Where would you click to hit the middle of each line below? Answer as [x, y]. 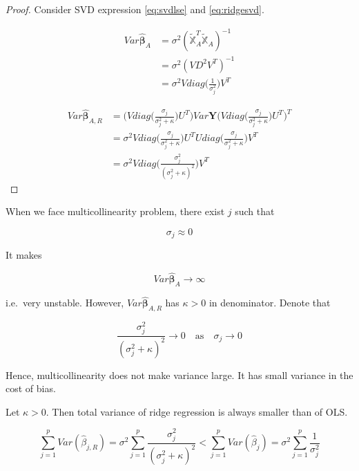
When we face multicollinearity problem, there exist [115, 211]
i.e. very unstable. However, [65, 303]
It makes [24, 255]
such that [255, 211]
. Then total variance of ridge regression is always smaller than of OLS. [197, 411]
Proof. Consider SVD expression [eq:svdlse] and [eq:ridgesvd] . [135, 9]
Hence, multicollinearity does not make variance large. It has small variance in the [179, 375]
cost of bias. [31, 388]
